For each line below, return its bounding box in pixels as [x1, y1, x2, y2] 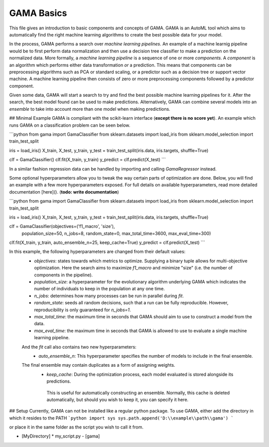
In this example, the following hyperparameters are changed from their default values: [9, 248, 186, 254]
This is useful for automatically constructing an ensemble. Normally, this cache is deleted [46, 390, 230, 396]
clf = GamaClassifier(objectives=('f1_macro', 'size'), [9, 223, 115, 229]
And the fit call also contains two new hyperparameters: [21, 344, 136, 350]
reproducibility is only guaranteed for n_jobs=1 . [34, 307, 132, 313]
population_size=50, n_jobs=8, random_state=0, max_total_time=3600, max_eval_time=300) [21, 230, 211, 236]
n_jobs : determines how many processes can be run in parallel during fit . [34, 292, 184, 299]
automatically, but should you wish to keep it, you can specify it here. [46, 397, 189, 403]
